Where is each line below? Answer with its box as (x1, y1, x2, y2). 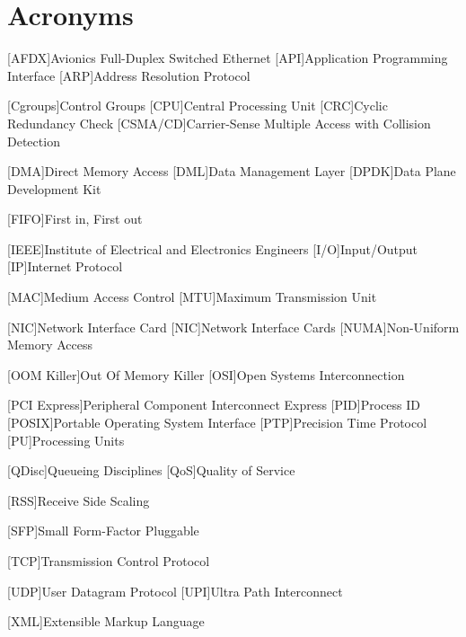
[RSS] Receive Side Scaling (7, 491, 150, 509)
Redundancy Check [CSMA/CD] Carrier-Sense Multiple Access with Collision (7, 113, 431, 132)
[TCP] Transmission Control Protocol (7, 552, 210, 570)
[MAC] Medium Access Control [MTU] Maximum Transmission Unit (7, 288, 377, 306)
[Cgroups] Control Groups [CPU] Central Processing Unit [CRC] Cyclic (7, 96, 388, 115)
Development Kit (7, 179, 101, 198)
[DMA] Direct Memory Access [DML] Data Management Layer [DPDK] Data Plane (7, 162, 456, 181)
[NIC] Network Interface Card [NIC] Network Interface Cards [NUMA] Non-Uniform (7, 317, 460, 336)
